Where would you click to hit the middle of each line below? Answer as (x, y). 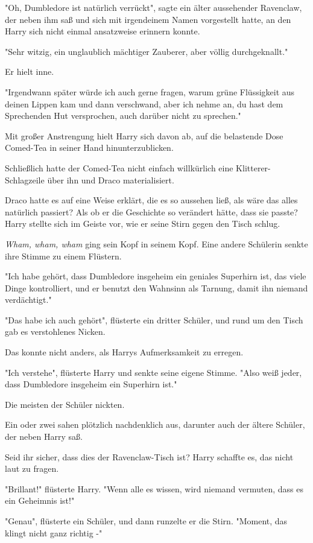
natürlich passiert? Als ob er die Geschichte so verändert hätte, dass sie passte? (151, 211)
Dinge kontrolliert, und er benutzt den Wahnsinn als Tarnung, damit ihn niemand (156, 287)
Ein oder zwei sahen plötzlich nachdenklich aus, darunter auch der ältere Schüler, (155, 424)
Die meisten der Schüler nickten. (65, 404)
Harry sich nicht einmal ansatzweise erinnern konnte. (103, 31)
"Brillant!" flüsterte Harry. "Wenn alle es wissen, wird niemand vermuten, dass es (154, 488)
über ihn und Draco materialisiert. (111, 179)
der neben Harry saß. (44, 437)
